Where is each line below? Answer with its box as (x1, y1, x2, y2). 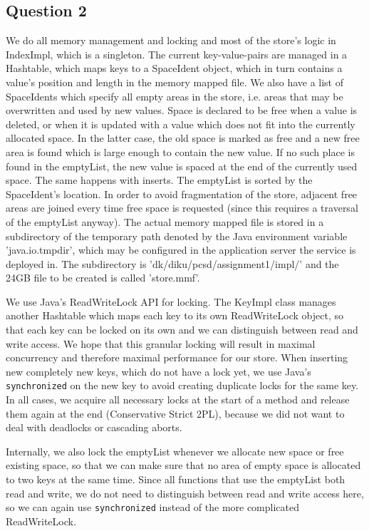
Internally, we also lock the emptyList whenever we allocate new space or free (6, 443, 344, 458)
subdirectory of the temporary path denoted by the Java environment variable (6, 228, 348, 243)
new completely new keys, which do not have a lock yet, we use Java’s (6, 364, 311, 378)
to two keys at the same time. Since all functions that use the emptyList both (6, 472, 345, 487)
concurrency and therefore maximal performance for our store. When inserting (6, 350, 348, 365)
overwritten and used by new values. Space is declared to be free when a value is (6, 103, 358, 118)
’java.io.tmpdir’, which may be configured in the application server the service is (6, 242, 356, 257)
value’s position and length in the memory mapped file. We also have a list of (6, 74, 344, 89)
